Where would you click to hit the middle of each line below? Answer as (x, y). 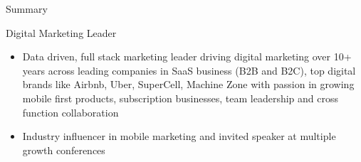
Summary (27, 9)
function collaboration (70, 112)
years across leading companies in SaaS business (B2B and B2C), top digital (189, 70)
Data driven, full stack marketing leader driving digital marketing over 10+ (187, 56)
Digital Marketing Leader (61, 32)
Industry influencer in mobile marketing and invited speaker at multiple (179, 136)
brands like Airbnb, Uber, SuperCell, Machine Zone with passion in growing (188, 84)
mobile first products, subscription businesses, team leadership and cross (180, 98)
